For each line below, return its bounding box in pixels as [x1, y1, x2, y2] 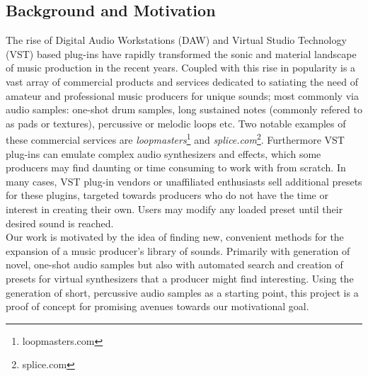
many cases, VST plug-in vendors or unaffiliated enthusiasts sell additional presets [6, 173, 362, 188]
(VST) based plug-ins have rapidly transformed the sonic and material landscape [6, 46, 357, 61]
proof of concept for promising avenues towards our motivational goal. [6, 299, 309, 314]
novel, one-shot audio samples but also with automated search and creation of [6, 257, 343, 272]
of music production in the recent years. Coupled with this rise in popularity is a [6, 60, 356, 75]
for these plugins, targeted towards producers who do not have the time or [6, 188, 328, 203]
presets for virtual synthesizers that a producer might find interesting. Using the [6, 270, 354, 285]
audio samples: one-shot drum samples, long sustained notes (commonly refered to [6, 102, 362, 117]
